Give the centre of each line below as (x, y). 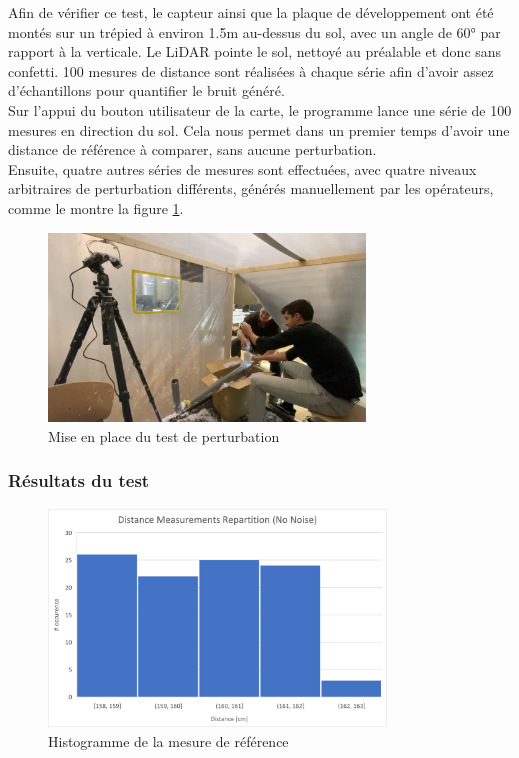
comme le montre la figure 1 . (96, 207)
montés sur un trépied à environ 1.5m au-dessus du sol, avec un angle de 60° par (254, 31)
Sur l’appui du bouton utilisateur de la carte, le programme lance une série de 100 (260, 109)
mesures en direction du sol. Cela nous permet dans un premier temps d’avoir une (259, 129)
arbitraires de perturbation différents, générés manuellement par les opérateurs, (251, 188)
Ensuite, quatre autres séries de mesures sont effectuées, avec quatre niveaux (242, 168)
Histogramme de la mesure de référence (168, 740)
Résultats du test (79, 480)
